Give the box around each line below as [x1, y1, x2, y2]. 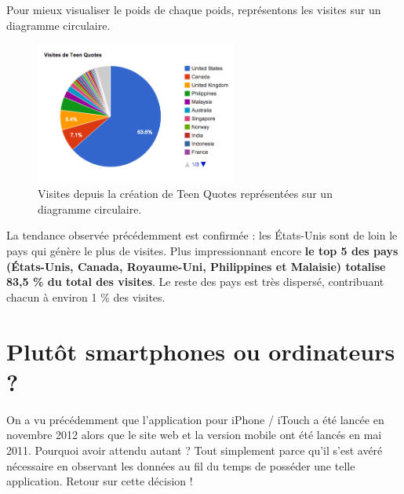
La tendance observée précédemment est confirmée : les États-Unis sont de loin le [6, 227, 398, 243]
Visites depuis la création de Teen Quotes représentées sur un [38, 185, 333, 202]
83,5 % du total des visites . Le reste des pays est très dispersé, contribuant [6, 273, 384, 290]
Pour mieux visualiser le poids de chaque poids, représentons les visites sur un [6, 2, 381, 17]
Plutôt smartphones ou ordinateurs [6, 335, 395, 367]
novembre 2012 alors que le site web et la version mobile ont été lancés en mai [6, 426, 382, 443]
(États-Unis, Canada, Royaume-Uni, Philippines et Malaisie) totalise [6, 258, 386, 274]
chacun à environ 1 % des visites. [6, 288, 166, 305]
